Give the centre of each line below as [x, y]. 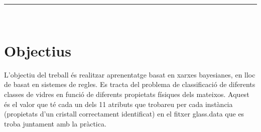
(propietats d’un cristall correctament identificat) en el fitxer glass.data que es [124, 114]
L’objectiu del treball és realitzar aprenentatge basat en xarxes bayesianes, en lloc [130, 74]
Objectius [38, 50]
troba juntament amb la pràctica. [55, 123]
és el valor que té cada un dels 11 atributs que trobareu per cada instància [118, 104]
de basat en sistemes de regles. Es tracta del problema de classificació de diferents [130, 84]
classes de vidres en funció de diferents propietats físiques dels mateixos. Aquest [127, 94]
